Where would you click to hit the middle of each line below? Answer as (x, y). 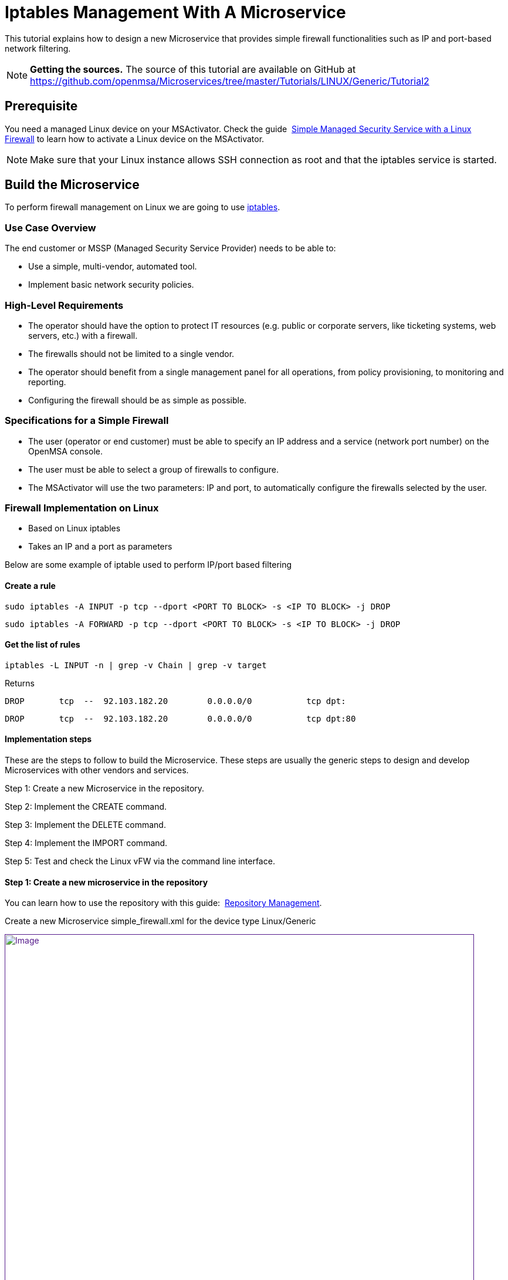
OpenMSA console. (65, 451)
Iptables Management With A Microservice (175, 12)
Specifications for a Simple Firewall (87, 421)
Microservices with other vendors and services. (97, 770)
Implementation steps (48, 739)
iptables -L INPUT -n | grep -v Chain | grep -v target (136, 665)
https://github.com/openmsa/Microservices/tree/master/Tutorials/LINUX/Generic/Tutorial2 (230, 81)
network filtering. (38, 48)
